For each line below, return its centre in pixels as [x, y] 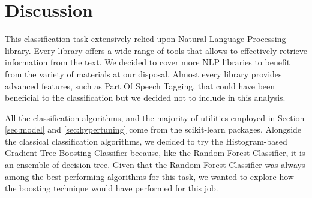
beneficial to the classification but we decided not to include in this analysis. [145, 97]
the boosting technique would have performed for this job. [112, 188]
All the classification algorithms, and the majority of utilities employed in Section [155, 117]
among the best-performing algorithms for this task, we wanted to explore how [149, 176]
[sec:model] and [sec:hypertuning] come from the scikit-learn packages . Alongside [153, 129]
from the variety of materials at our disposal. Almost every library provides [143, 73]
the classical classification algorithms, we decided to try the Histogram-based [146, 141]
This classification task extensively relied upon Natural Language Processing [145, 39]
